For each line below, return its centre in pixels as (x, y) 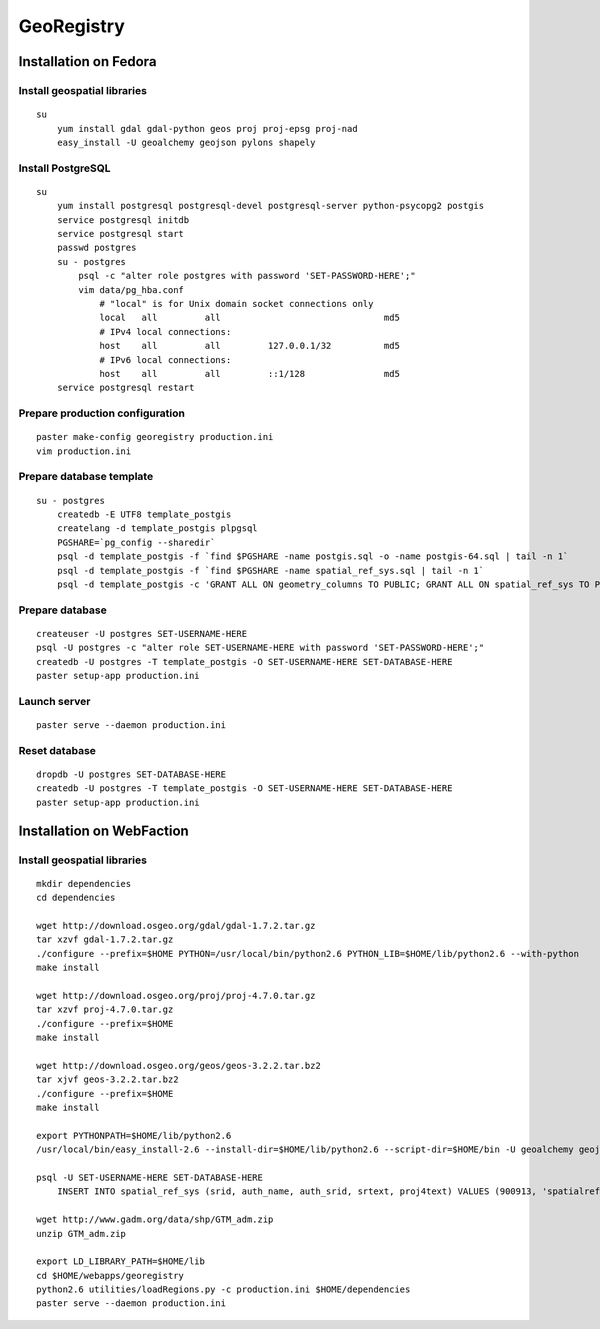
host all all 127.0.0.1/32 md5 (249, 346)
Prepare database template (86, 477)
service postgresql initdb (123, 219)
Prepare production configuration (101, 413)
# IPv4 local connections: (165, 331)
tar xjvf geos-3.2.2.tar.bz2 (107, 1079)
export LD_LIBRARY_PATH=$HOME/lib (120, 1261)
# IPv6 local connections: (165, 359)
